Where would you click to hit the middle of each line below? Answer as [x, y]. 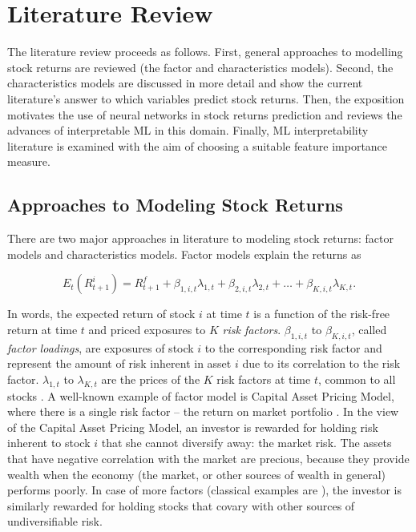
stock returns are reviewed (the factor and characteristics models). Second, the [200, 67]
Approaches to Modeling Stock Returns [175, 205]
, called [369, 329]
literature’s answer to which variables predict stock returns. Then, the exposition [206, 98]
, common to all [357, 379]
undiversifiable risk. [55, 521]
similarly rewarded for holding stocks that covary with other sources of [181, 505]
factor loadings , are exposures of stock [101, 347]
